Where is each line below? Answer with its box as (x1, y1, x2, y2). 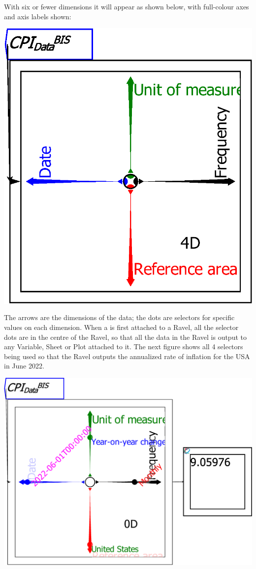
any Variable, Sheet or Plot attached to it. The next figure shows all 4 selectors (4, 341, 243, 352)
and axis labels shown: (4, 11, 71, 21)
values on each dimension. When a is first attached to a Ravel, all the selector (4, 322, 239, 332)
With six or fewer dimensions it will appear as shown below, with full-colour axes (4, 1, 249, 11)
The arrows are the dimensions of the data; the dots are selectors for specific (4, 312, 235, 323)
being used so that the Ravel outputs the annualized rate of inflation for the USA (4, 351, 250, 361)
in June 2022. (4, 361, 44, 371)
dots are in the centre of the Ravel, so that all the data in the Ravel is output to (4, 331, 247, 342)
